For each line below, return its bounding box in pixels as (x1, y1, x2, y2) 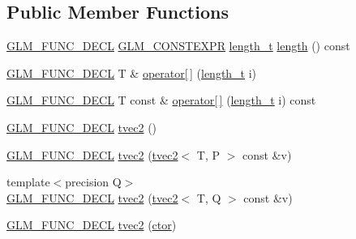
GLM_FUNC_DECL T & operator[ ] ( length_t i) (6, 64, 257, 81)
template (6, 173, 50, 190)
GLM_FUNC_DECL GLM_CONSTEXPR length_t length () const (6, 37, 350, 54)
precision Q (65, 173, 122, 190)
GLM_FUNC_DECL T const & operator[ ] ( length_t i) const (6, 92, 316, 109)
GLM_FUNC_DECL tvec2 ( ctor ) (6, 216, 177, 233)
